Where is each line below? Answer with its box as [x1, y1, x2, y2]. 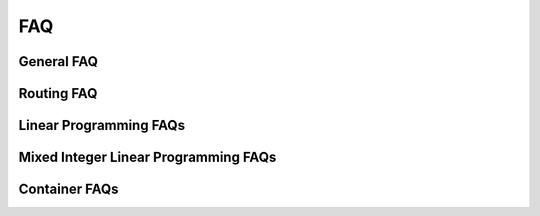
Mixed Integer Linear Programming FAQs [18, 149, 277, 166]
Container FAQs [18, 181, 119, 198]
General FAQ [18, 53, 99, 70]
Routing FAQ [18, 85, 98, 102]
